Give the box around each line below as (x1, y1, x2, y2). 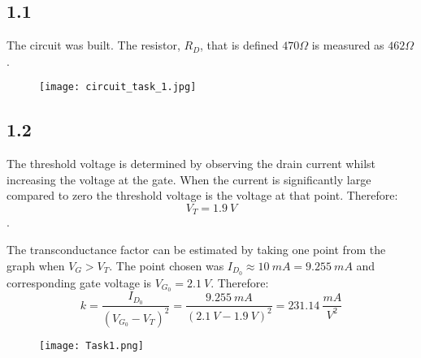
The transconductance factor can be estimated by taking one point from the (7, 241, 386, 258)
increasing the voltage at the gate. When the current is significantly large (7, 170, 371, 188)
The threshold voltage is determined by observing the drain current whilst (7, 155, 376, 172)
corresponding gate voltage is (7, 274, 151, 291)
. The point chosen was (109, 257, 224, 274)
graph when (7, 257, 65, 274)
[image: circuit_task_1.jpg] (39, 81, 197, 93)
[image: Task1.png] (39, 339, 144, 352)
